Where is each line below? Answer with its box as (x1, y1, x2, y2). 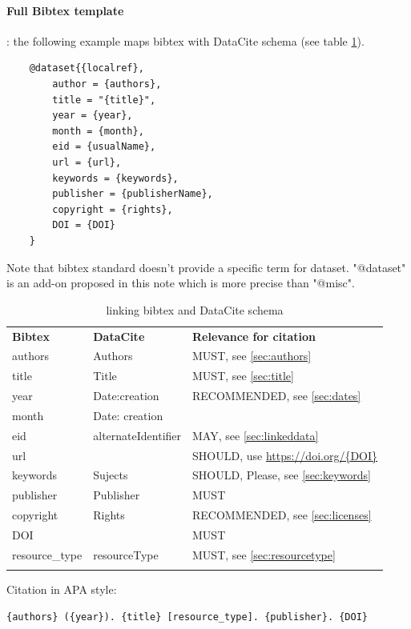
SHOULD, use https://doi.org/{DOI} (192, 447, 378, 463)
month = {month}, (52, 125, 144, 137)
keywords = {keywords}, (52, 172, 179, 184)
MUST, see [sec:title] (192, 367, 294, 384)
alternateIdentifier (93, 427, 182, 443)
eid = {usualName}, (52, 141, 156, 153)
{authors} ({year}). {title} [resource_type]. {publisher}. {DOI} (6, 611, 369, 623)
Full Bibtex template (6, 2, 124, 18)
